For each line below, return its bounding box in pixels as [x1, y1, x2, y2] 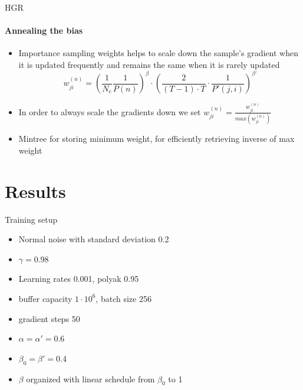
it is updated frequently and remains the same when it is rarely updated [18, 58, 280, 70]
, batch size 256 [95, 292, 151, 304]
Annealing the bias [5, 24, 83, 37]
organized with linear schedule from [26, 372, 155, 385]
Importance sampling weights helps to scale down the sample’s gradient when [18, 47, 298, 59]
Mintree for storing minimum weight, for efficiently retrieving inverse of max [18, 132, 295, 145]
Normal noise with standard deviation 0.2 [18, 233, 169, 245]
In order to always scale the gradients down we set [18, 105, 201, 118]
